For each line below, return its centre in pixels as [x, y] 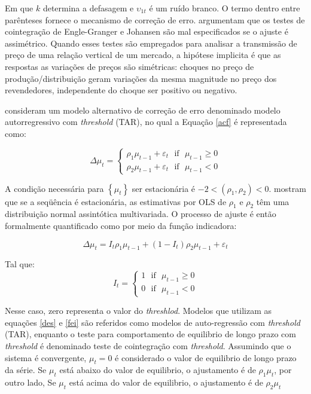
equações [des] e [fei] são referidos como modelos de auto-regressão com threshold [153, 322]
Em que [19, 8]
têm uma [273, 201]
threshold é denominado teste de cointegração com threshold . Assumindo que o [148, 346]
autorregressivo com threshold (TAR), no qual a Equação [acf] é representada [146, 122]
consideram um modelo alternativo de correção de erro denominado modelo [143, 110]
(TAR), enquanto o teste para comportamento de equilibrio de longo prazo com [150, 334]
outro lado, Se [31, 382]
